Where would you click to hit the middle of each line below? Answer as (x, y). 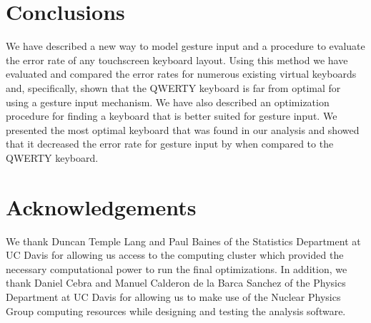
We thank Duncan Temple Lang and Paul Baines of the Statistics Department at (183, 241)
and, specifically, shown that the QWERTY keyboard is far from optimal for (173, 87)
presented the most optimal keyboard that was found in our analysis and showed (183, 129)
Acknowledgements (101, 206)
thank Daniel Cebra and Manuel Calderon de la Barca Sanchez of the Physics (176, 283)
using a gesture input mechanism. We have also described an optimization (168, 102)
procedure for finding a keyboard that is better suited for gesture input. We (172, 116)
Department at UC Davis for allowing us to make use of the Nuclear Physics (173, 296)
